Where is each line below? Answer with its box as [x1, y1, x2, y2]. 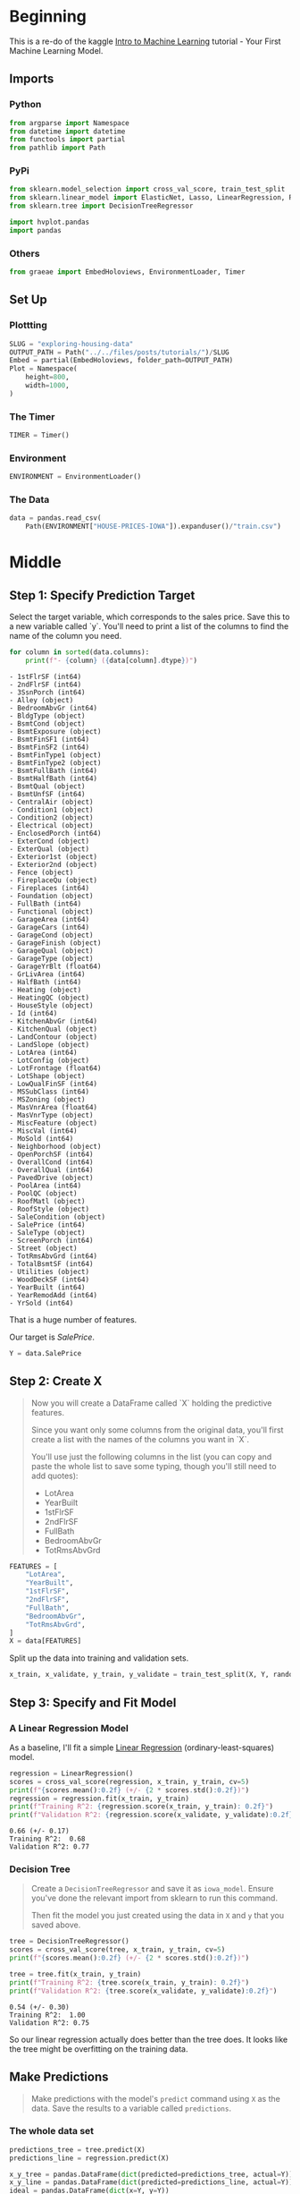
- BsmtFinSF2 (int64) [9, 743, 90, 752]
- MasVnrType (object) [9, 1110, 94, 1119]
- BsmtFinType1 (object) [9, 750, 102, 760]
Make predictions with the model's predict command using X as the [30, 2093, 281, 2104]
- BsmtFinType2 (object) [9, 758, 102, 767]
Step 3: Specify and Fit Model [9, 1695, 177, 1710]
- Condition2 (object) [9, 812, 94, 822]
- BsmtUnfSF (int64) [9, 789, 87, 798]
